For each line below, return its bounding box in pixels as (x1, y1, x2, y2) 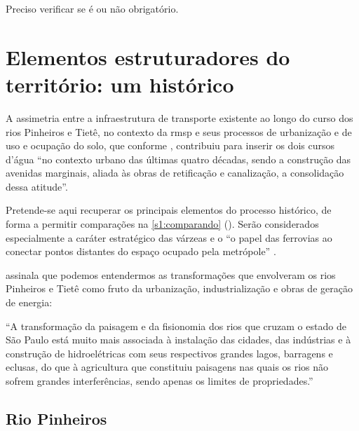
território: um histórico (6, 69, 234, 98)
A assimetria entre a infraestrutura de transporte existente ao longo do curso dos (6, 110, 353, 125)
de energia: (6, 295, 53, 310)
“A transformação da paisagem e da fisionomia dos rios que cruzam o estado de (6, 318, 346, 333)
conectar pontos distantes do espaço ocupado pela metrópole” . (6, 244, 276, 259)
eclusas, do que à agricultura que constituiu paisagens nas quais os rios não (6, 360, 329, 374)
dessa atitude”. (6, 179, 68, 193)
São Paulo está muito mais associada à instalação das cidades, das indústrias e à (6, 332, 351, 347)
